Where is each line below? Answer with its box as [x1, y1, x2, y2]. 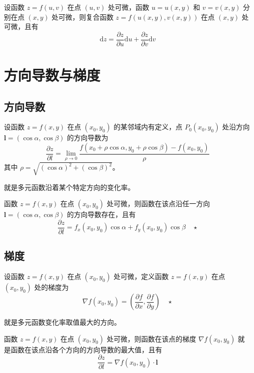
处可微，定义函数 [113, 271, 169, 281]
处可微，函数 [108, 2, 149, 12]
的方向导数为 [67, 132, 109, 143]
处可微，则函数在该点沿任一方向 [107, 198, 210, 209]
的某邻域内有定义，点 [113, 122, 183, 132]
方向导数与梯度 [4, 65, 101, 85]
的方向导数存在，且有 [67, 209, 136, 219]
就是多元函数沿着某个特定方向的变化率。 [4, 182, 135, 192]
